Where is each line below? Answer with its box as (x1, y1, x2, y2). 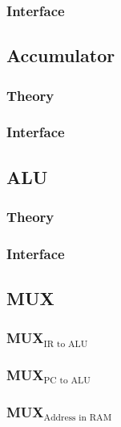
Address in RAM (43, 413, 112, 423)
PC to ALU (43, 376, 91, 386)
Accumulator (6, 43, 115, 68)
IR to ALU (43, 339, 88, 349)
